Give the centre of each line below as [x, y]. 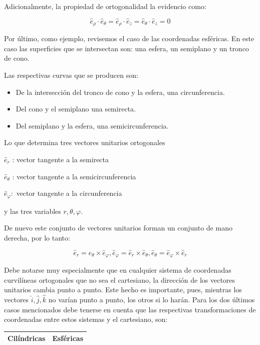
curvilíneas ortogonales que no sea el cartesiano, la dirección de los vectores [120, 279]
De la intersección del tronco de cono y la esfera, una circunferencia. [120, 92]
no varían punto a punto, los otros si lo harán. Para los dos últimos [152, 300]
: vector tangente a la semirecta [61, 159]
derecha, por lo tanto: [37, 237]
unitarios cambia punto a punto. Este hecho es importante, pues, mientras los [123, 290]
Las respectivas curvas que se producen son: [71, 75]
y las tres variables [33, 211]
